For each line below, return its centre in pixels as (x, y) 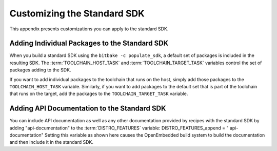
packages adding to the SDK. (40, 70)
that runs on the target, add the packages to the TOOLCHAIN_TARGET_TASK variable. (99, 94)
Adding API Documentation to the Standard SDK (88, 109)
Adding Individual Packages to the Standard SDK (89, 43)
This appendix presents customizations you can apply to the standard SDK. (89, 29)
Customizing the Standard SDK (77, 13)
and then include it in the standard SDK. (52, 142)
